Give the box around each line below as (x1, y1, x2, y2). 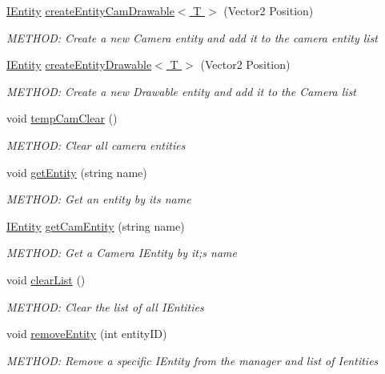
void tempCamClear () (6, 110, 118, 127)
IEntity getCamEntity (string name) (6, 217, 185, 234)
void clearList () (6, 271, 86, 288)
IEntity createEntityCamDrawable (6, 2, 174, 18)
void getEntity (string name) (6, 163, 147, 180)
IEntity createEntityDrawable (6, 56, 152, 73)
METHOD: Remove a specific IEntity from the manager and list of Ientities (6, 352, 379, 368)
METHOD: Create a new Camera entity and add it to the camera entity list (6, 29, 379, 46)
